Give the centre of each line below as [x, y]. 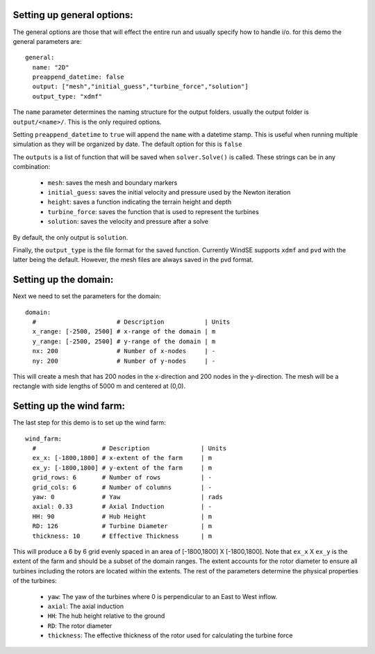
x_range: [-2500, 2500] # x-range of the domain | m [124, 332]
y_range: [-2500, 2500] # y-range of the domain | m [124, 341]
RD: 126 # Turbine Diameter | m [122, 526]
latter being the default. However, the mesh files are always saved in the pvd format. [133, 260]
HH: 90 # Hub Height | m [122, 516]
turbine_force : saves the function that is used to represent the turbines [153, 211]
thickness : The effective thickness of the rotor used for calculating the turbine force [170, 635]
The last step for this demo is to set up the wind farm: [89, 423]
